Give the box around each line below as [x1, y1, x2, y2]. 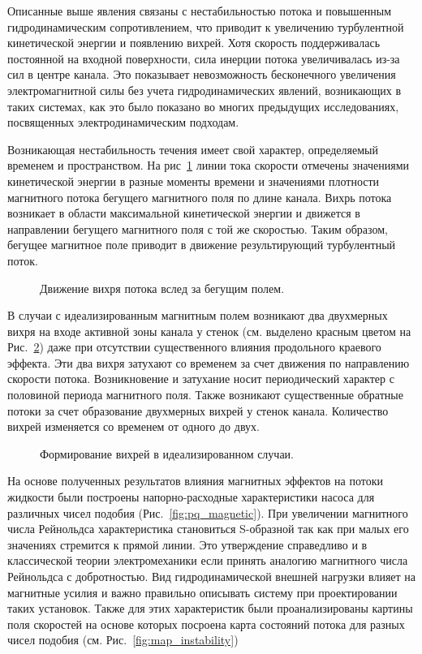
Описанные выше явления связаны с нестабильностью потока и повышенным [7, 2, 392, 19]
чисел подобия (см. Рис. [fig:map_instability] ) [7, 631, 239, 648]
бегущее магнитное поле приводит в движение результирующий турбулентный [7, 236, 396, 253]
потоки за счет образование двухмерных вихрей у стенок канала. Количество [7, 402, 389, 419]
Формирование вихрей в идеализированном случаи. [40, 445, 294, 462]
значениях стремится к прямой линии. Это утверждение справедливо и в [7, 536, 368, 553]
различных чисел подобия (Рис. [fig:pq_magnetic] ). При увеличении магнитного [7, 504, 408, 521]
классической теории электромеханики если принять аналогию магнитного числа [7, 552, 408, 569]
